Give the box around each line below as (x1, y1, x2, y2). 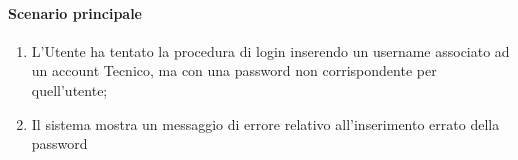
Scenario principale (8, 2, 142, 23)
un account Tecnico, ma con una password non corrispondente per (31, 60, 437, 81)
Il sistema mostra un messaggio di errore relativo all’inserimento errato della (31, 113, 500, 134)
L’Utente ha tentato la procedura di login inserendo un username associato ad (31, 40, 510, 61)
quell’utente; (31, 79, 108, 100)
